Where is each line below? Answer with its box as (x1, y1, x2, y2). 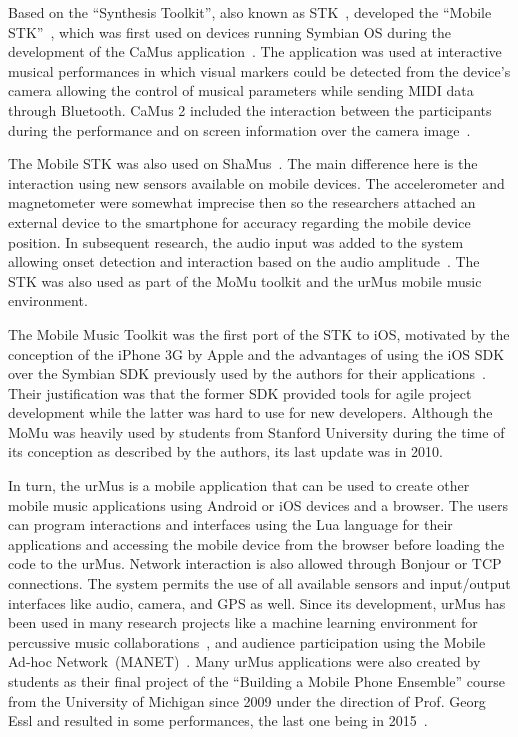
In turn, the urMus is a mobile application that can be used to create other (8, 475, 470, 496)
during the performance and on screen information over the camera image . (8, 119, 471, 140)
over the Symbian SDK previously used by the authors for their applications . (8, 363, 486, 384)
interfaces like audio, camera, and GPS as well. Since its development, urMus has (8, 592, 506, 613)
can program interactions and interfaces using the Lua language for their (8, 514, 453, 535)
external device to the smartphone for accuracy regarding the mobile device (8, 211, 471, 232)
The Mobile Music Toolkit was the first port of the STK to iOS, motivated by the (8, 323, 510, 344)
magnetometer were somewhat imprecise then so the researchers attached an (8, 192, 476, 213)
